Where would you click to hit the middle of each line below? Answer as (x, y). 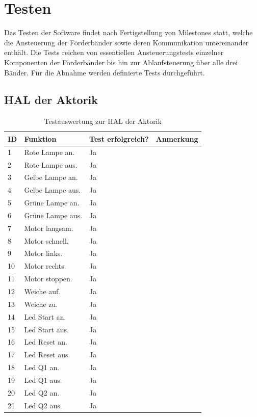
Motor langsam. (49, 228)
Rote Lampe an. (49, 152)
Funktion (40, 138)
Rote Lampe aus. (51, 164)
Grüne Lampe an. (52, 203)
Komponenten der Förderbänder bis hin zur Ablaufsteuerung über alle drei (121, 62)
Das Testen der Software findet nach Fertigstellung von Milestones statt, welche (128, 32)
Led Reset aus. (47, 355)
